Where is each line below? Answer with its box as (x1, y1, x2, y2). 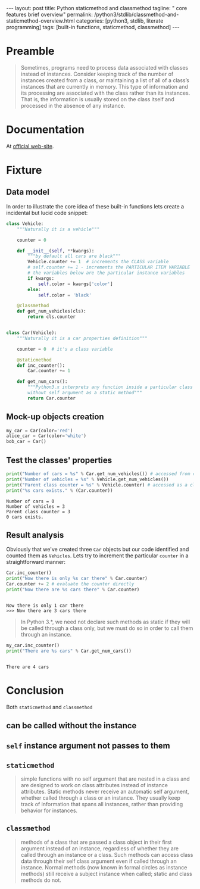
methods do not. (20, 876, 61, 884)
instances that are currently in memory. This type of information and (20, 83, 189, 90)
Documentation (6, 123, 85, 136)
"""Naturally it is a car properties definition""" (17, 335, 148, 341)
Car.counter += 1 (27, 368, 70, 374)
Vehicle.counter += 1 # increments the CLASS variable (27, 259, 169, 265)
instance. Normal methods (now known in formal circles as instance (20, 863, 187, 871)
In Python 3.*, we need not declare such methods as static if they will (20, 618, 190, 625)
